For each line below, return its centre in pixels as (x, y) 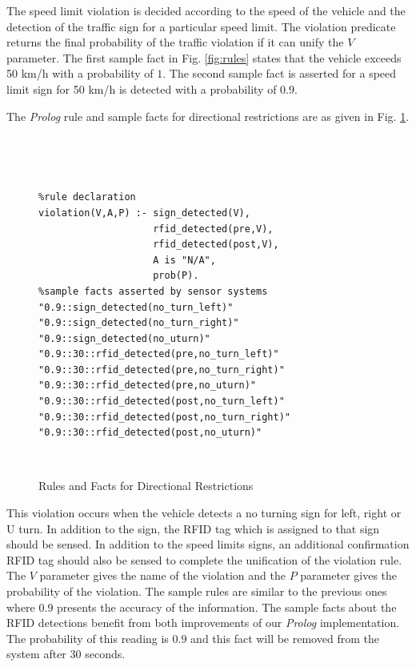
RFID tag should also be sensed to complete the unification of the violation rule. (204, 559)
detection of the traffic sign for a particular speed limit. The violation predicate (201, 26)
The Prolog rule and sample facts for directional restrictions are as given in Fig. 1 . (208, 116)
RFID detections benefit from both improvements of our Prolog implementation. (203, 623)
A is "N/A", (184, 260)
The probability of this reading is (88, 638)
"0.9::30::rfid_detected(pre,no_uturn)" (148, 386)
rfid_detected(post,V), (216, 245)
